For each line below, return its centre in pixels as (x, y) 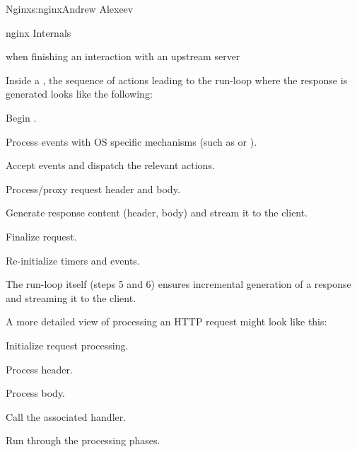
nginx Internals (39, 32)
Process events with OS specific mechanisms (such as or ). (131, 141)
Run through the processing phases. (83, 440)
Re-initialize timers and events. (73, 260)
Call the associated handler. (66, 416)
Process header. (39, 369)
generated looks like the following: (79, 94)
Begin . (21, 117)
